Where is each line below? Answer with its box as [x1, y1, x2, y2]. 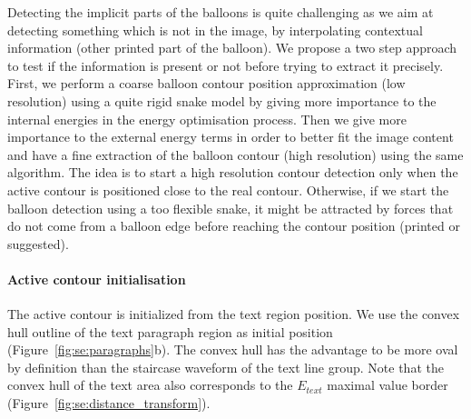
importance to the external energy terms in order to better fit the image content [7, 127, 454, 146]
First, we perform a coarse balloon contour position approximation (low [7, 74, 406, 93]
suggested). [7, 234, 69, 253]
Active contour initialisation [7, 269, 186, 288]
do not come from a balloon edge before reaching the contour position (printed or [7, 216, 460, 235]
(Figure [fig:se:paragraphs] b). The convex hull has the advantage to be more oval [7, 340, 458, 359]
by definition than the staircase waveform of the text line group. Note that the [7, 357, 444, 376]
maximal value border [327, 375, 448, 394]
